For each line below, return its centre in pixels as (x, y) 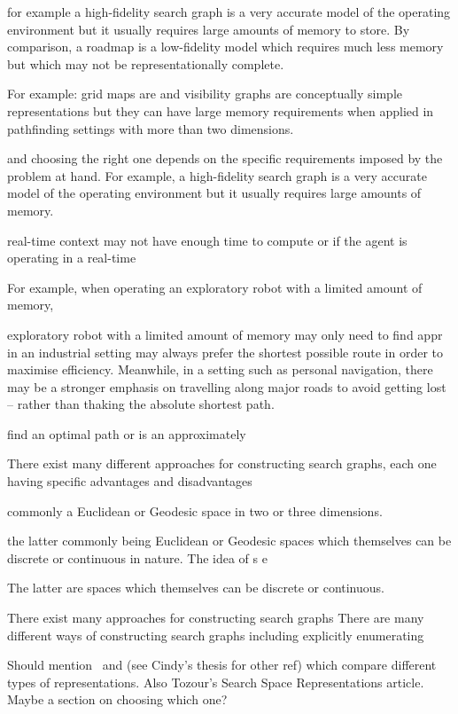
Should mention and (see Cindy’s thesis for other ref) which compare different (222, 665)
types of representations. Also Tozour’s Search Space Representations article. (216, 682)
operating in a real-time (72, 258)
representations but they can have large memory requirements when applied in (221, 110)
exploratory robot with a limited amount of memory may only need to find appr (225, 334)
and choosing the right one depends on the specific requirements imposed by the (225, 158)
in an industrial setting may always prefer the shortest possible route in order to (225, 352)
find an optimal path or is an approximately (127, 433)
